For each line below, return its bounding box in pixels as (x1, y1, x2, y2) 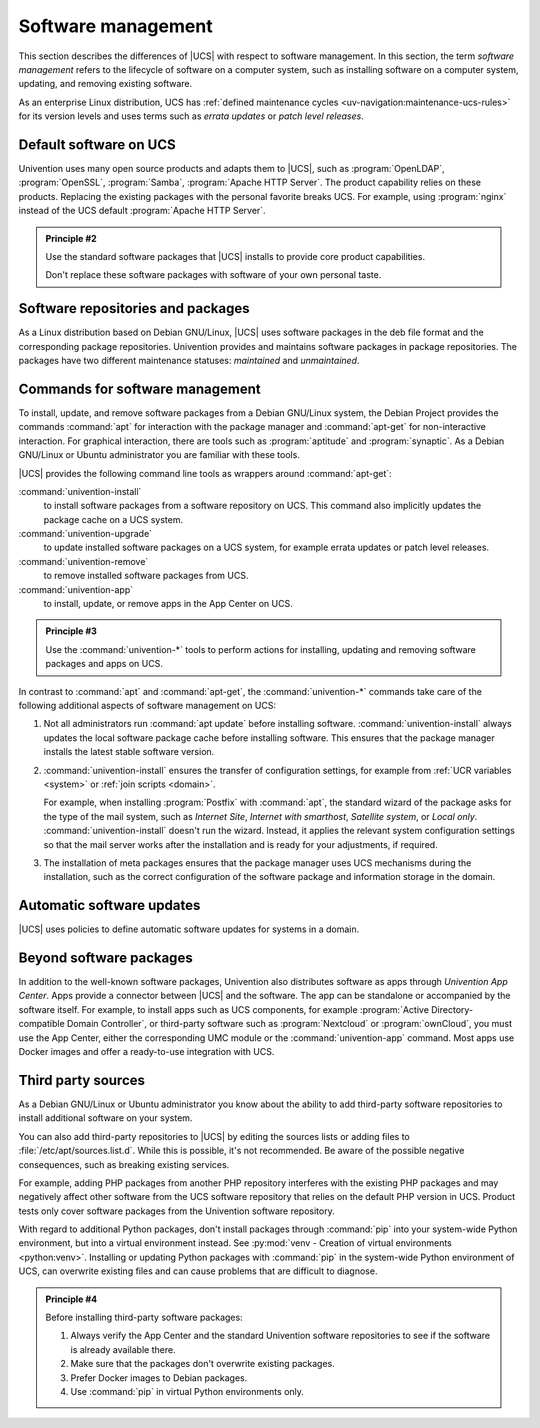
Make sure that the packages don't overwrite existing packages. (70, 1358, 335, 1370)
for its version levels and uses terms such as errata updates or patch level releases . (18, 110, 364, 122)
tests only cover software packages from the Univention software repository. (18, 1205, 335, 1217)
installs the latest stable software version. (43, 746, 215, 758)
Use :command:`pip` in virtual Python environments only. (70, 1385, 305, 1397)
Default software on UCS (18, 136, 176, 153)
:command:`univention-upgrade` (18, 528, 153, 540)
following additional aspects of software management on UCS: (18, 699, 277, 711)
